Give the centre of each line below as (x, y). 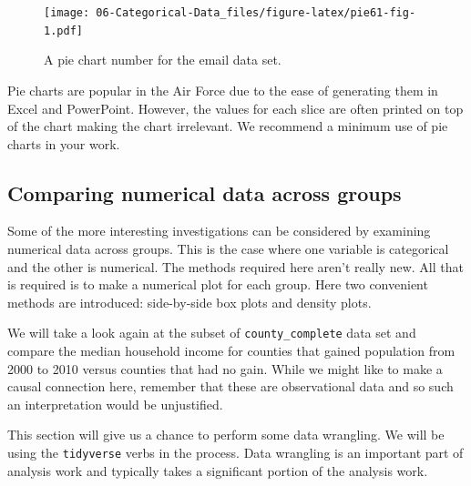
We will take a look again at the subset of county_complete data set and (212, 333)
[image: (67, 13)
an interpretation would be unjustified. (115, 404)
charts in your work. (64, 143)
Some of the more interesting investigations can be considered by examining (219, 231)
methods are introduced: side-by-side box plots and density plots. (189, 302)
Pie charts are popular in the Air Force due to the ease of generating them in (223, 90)
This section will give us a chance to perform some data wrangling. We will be (226, 435)
